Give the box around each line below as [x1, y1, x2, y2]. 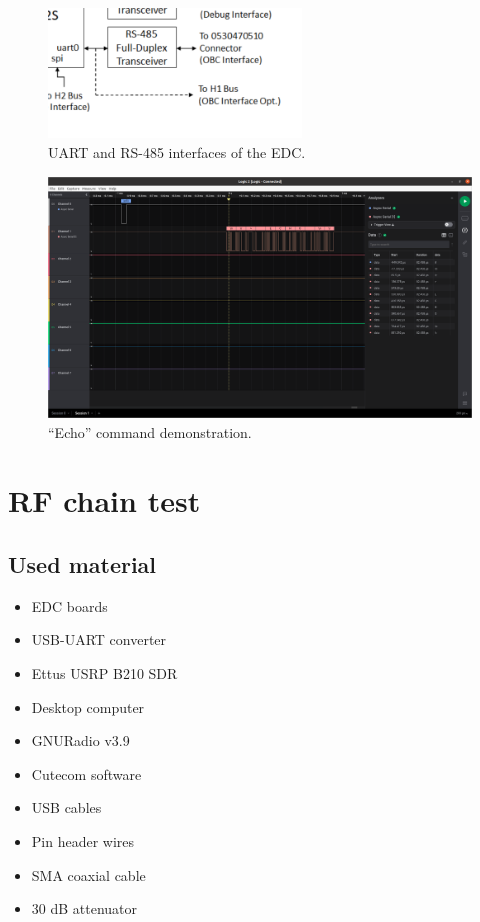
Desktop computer [31, 696, 145, 717]
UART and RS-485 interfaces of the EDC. [48, 142, 306, 163]
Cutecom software [31, 763, 142, 784]
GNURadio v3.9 [31, 730, 130, 751]
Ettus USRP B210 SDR [31, 663, 178, 684]
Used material [8, 549, 157, 580]
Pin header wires [31, 830, 135, 851]
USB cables [31, 797, 102, 818]
